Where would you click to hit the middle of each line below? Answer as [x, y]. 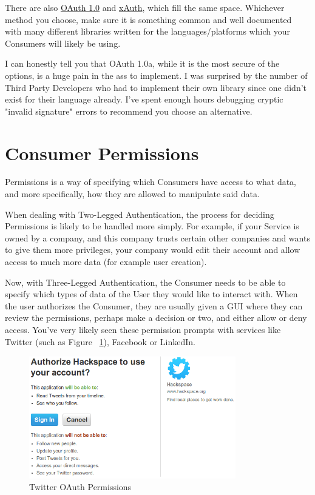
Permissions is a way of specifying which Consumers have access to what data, [151, 182]
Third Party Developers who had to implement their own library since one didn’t [156, 87]
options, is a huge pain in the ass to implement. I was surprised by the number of [156, 75]
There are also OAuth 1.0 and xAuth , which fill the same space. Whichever [145, 7]
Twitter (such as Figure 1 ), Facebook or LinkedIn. [100, 341]
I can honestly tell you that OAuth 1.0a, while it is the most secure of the [142, 63]
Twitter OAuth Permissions [80, 487]
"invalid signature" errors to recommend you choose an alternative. [129, 111]
